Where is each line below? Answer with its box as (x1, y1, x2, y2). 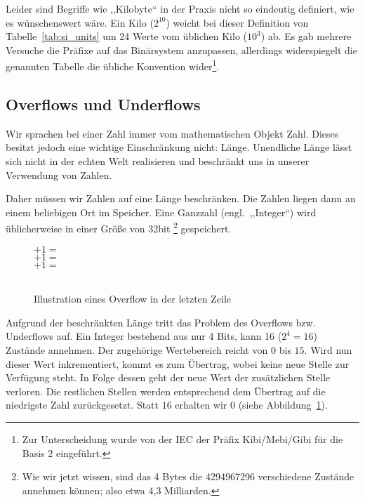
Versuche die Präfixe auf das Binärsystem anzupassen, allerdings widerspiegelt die (6, 42, 357, 57)
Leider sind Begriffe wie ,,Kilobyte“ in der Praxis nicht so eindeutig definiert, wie (6, 1, 354, 15)
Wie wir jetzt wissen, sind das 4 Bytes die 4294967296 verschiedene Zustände (22, 469, 354, 484)
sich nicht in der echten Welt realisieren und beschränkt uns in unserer (6, 154, 310, 169)
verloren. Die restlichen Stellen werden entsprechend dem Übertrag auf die (6, 383, 326, 398)
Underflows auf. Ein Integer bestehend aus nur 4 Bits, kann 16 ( (6, 329, 282, 343)
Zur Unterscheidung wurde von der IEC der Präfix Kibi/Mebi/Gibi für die (22, 431, 343, 446)
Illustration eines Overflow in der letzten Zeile (34, 291, 232, 306)
